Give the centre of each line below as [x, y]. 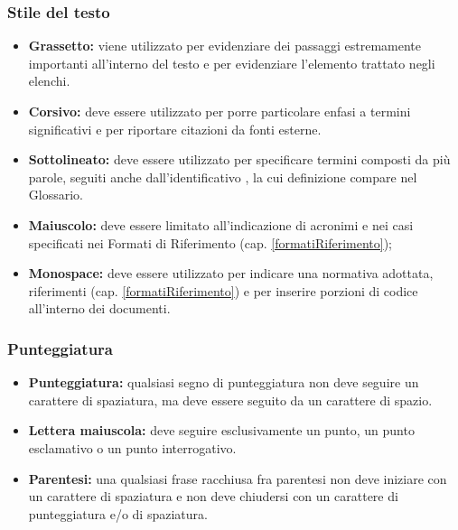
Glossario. [56, 195]
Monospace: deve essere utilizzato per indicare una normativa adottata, [231, 273]
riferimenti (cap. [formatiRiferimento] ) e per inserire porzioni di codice [223, 290]
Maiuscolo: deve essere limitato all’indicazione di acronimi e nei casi [221, 224]
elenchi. [49, 81]
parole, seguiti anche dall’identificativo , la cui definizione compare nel [223, 177]
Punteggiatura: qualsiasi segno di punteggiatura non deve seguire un [224, 382]
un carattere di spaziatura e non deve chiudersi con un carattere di [213, 496]
